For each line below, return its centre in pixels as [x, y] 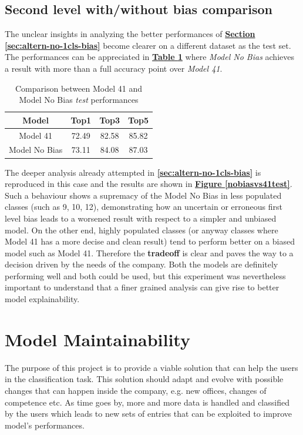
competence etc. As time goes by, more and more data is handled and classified [147, 402]
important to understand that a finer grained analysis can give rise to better [142, 287]
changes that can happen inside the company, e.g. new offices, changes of [136, 390]
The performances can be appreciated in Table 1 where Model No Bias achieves [149, 57]
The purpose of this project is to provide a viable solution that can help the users [151, 367]
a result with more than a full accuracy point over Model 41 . [114, 68]
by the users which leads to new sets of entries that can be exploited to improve [148, 414]
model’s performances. [45, 425]
